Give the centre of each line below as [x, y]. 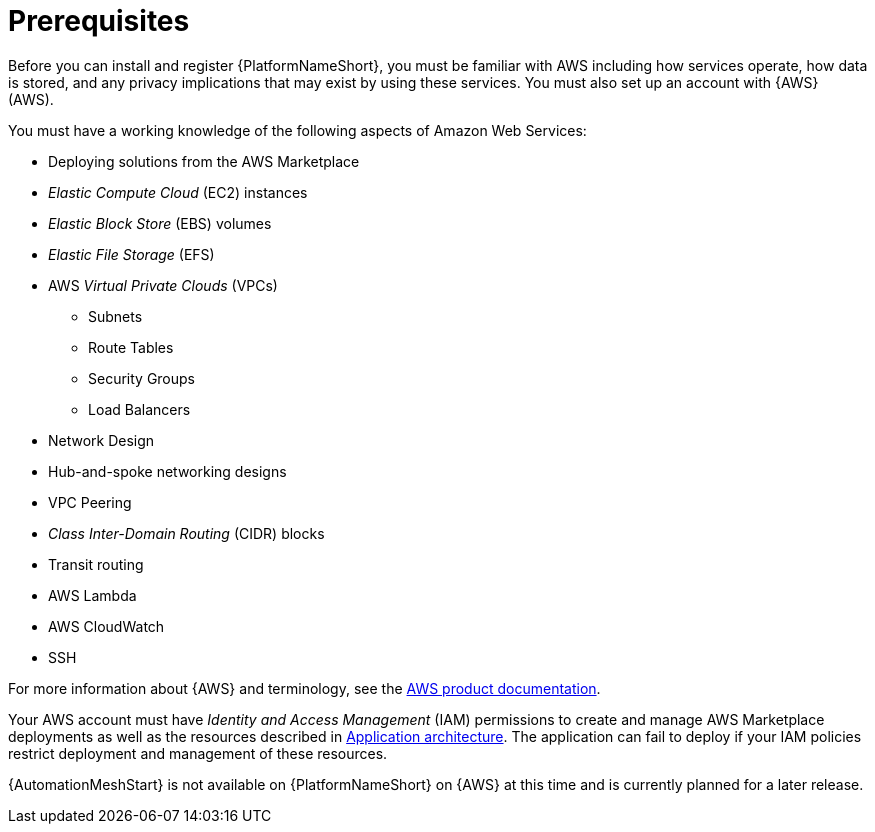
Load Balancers [139, 409]
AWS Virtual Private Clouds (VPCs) [163, 285]
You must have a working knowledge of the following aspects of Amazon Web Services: [297, 130]
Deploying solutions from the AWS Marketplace [204, 161]
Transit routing [96, 564]
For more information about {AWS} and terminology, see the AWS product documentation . [304, 688]
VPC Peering [90, 502]
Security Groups [141, 378]
